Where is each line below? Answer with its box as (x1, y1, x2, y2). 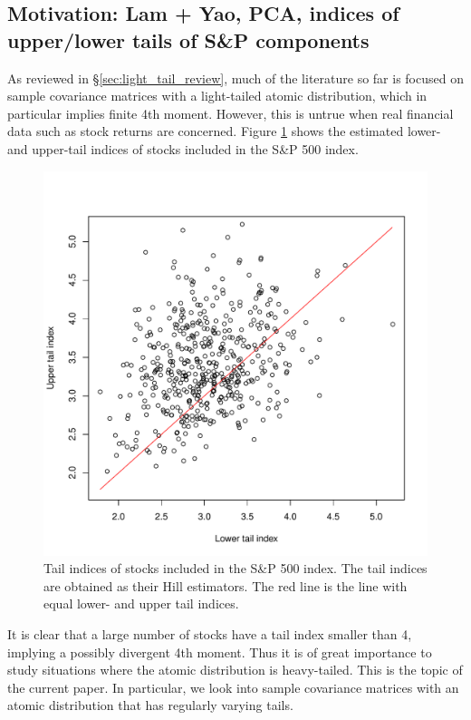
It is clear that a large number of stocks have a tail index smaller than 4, (7, 624, 412, 643)
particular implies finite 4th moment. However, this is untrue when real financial (7, 103, 454, 122)
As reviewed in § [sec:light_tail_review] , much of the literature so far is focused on (7, 68, 464, 87)
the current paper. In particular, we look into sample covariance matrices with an (7, 677, 459, 696)
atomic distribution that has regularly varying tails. (7, 696, 293, 715)
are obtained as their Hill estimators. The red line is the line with (43, 576, 408, 595)
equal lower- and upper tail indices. (43, 594, 239, 613)
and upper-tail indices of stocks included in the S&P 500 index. (7, 139, 359, 158)
